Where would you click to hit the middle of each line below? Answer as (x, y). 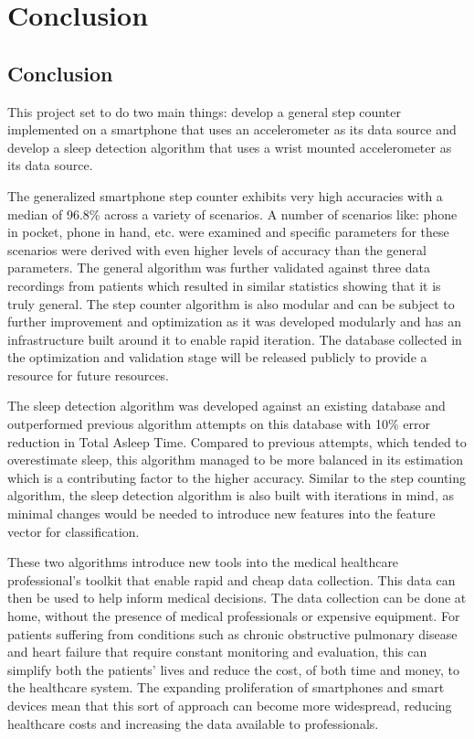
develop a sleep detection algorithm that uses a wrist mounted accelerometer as (230, 147)
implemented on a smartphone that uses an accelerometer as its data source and (232, 129)
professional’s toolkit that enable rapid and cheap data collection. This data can (232, 579)
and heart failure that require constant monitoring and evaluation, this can (217, 652)
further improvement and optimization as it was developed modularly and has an (235, 321)
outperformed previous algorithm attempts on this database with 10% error (219, 424)
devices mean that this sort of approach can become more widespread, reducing (230, 705)
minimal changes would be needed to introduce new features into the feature (221, 514)
